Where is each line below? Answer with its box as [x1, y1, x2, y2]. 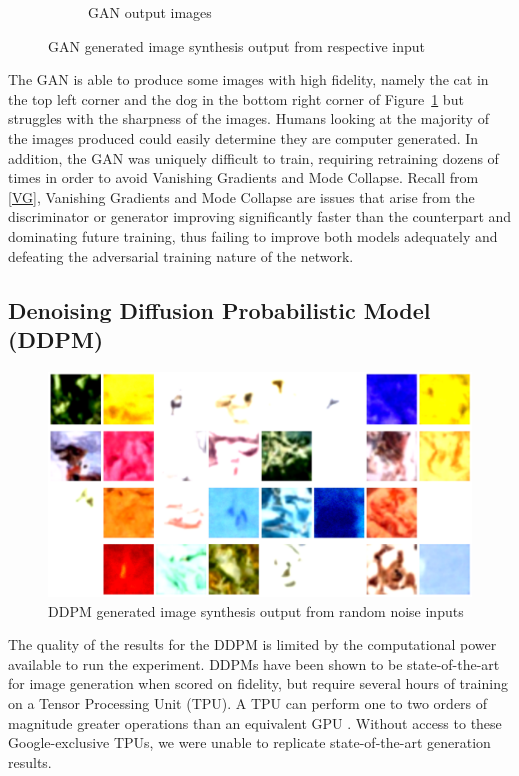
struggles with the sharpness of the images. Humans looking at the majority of [8, 108, 489, 129]
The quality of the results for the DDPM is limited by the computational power [8, 634, 497, 655]
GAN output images [88, 2, 212, 22]
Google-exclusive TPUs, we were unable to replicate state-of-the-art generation [8, 732, 491, 753]
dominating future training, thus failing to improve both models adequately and [8, 225, 498, 246]
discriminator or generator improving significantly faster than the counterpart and [8, 206, 512, 227]
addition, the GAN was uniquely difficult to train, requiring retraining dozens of [8, 147, 499, 168]
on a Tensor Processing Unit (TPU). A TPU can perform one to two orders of [8, 692, 488, 713]
